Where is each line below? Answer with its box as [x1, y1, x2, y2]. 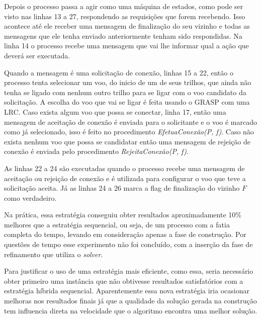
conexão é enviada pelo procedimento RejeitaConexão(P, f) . [4, 146, 189, 156]
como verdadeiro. [4, 192, 57, 203]
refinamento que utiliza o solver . [4, 249, 103, 259]
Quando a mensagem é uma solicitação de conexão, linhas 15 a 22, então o [4, 67, 233, 77]
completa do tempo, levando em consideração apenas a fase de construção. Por [4, 229, 246, 240]
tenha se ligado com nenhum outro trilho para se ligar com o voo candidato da [4, 87, 246, 97]
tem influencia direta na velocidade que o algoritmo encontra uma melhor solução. [4, 305, 257, 315]
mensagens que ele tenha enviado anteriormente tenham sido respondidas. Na [4, 30, 242, 41]
